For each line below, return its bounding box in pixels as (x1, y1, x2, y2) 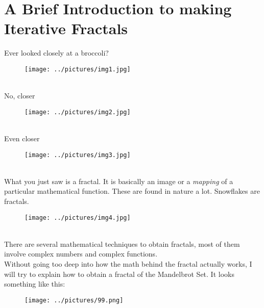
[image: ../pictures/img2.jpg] (25, 108, 131, 116)
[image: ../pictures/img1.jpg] (25, 65, 131, 73)
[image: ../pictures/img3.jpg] (25, 151, 131, 159)
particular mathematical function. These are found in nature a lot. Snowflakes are (4, 186, 260, 196)
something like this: (4, 278, 65, 289)
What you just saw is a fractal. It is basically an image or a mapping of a (4, 175, 233, 186)
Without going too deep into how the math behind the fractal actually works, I (4, 259, 252, 269)
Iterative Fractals (4, 18, 128, 39)
